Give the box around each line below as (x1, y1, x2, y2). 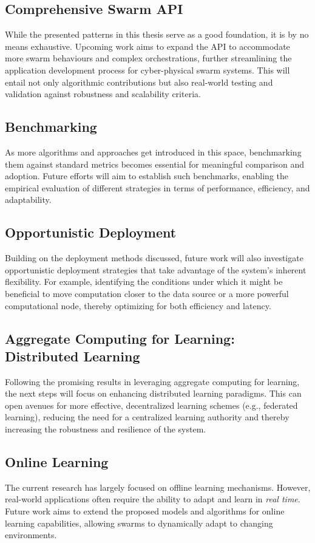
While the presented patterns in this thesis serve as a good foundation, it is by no (5, 28, 309, 41)
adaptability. (5, 193, 52, 206)
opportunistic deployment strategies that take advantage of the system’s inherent (5, 263, 307, 276)
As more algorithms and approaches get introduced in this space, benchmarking (5, 145, 302, 158)
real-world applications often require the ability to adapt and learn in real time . (5, 493, 300, 505)
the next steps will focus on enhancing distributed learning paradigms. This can (5, 387, 302, 400)
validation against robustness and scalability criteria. (5, 87, 201, 100)
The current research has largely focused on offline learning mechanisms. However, (5, 480, 311, 493)
